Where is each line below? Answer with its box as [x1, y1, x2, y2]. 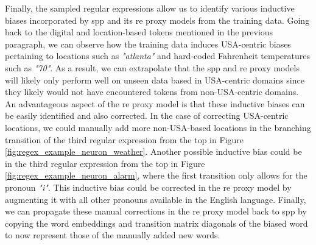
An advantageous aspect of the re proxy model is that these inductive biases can [5, 97, 305, 110]
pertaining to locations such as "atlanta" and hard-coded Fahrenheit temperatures [5, 49, 311, 62]
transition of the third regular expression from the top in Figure [5, 133, 244, 146]
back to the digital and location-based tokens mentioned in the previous [5, 26, 273, 38]
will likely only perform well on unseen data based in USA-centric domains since [5, 73, 304, 86]
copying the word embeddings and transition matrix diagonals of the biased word [5, 216, 308, 229]
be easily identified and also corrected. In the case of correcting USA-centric [5, 109, 289, 122]
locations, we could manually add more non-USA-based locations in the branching [5, 121, 311, 133]
